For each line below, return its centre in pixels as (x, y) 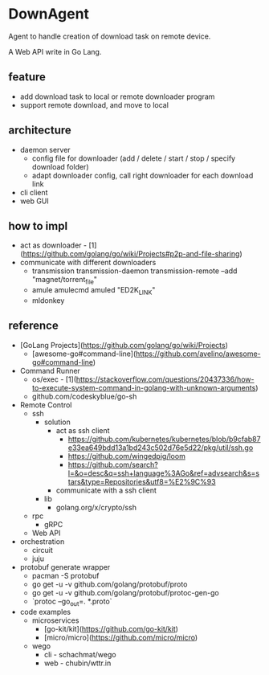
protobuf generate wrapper (65, 567)
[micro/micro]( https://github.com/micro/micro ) (121, 637)
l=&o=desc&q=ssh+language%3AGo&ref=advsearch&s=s (163, 473)
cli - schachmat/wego (80, 654)
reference (33, 326)
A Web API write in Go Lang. (55, 51)
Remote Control (46, 405)
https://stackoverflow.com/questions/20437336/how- (165, 379)
